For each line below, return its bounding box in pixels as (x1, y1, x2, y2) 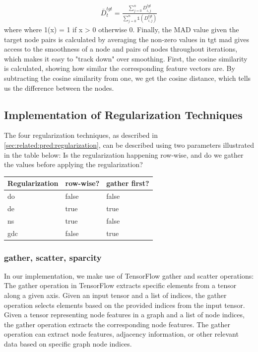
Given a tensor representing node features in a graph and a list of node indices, (4, 309, 245, 320)
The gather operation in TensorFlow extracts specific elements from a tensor (4, 280, 237, 291)
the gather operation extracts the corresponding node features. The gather (4, 319, 230, 329)
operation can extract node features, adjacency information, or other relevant (4, 329, 239, 339)
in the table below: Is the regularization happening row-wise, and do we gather (4, 149, 244, 160)
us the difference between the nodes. (4, 82, 114, 93)
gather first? (106, 178, 149, 188)
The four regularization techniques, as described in (4, 130, 158, 140)
